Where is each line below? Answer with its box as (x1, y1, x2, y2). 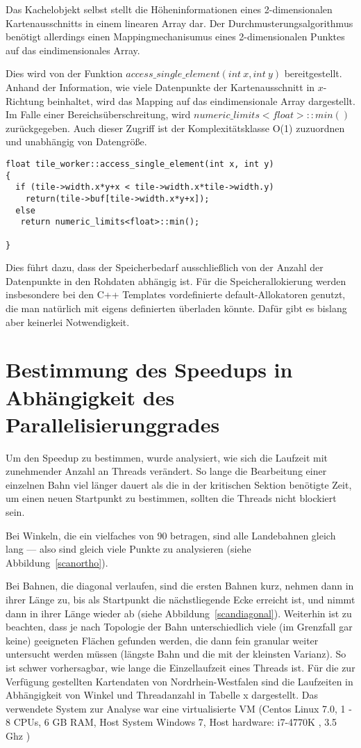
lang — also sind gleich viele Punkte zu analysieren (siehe (6, 542, 251, 556)
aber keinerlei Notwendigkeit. (6, 314, 130, 329)
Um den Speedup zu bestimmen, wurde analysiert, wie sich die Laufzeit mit (6, 450, 328, 464)
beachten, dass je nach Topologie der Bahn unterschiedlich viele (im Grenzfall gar (6, 619, 353, 634)
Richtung (6, 93, 44, 108)
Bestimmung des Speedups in (6, 355, 293, 384)
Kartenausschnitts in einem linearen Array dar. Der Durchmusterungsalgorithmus (6, 15, 353, 30)
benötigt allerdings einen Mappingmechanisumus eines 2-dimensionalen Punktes (6, 29, 345, 44)
